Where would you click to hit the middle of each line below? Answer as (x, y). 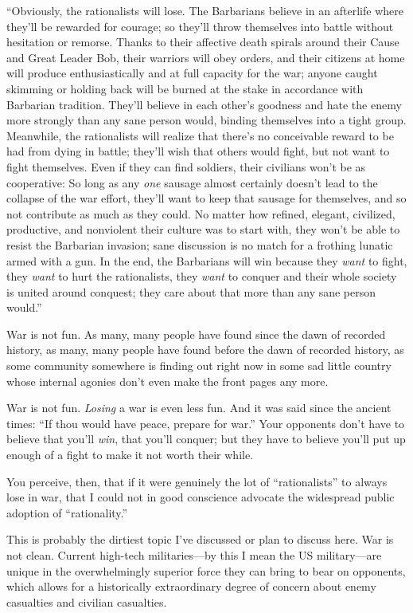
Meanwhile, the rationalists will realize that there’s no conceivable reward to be (200, 135)
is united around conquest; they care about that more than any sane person (191, 291)
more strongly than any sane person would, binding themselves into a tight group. (206, 120)
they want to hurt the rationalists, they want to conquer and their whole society (202, 276)
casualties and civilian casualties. (87, 601)
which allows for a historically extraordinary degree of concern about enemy (191, 586)
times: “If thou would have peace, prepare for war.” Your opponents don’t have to (206, 423)
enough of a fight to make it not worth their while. (130, 455)
